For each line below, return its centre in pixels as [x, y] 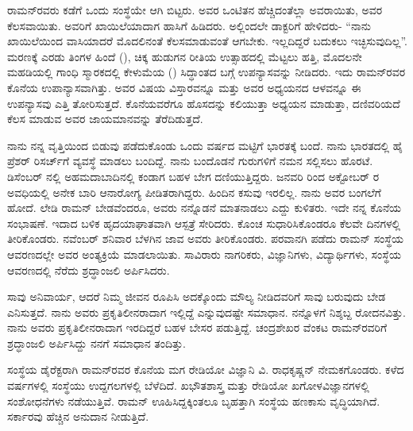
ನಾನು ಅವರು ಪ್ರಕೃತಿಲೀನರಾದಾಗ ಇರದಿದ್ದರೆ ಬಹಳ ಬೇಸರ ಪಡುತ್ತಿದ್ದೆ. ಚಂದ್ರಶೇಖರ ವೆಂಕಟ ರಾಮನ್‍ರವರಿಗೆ [197, 327]
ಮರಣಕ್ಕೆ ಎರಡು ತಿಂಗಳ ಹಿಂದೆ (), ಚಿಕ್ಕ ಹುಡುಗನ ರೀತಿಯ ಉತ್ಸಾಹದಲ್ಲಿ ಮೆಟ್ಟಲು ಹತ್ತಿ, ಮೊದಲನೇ [185, 56]
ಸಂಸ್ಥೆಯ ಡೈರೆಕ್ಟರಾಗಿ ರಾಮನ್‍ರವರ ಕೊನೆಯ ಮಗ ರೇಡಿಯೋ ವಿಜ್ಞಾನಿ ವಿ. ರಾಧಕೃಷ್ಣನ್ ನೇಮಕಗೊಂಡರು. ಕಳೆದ [206, 369]
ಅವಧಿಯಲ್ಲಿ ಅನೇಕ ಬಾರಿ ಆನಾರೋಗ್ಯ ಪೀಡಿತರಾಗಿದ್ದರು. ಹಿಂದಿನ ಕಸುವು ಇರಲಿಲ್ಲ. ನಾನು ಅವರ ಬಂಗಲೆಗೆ [194, 192]
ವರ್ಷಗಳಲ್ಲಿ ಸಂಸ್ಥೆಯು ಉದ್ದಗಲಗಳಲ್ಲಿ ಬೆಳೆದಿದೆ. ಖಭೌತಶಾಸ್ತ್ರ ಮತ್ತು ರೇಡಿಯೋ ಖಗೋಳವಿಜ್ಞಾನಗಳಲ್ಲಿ [188, 385]
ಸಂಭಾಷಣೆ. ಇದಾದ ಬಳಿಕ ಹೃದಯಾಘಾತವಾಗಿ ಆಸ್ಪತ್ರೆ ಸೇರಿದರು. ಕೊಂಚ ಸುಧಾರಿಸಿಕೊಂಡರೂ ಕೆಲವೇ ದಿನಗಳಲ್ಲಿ [204, 223]
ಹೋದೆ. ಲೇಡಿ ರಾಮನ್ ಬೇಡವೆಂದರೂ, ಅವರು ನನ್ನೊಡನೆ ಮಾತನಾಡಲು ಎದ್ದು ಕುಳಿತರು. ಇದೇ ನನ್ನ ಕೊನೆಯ [204, 208]
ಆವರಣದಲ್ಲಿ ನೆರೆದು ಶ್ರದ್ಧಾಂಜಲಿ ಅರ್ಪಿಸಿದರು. [89, 269]
